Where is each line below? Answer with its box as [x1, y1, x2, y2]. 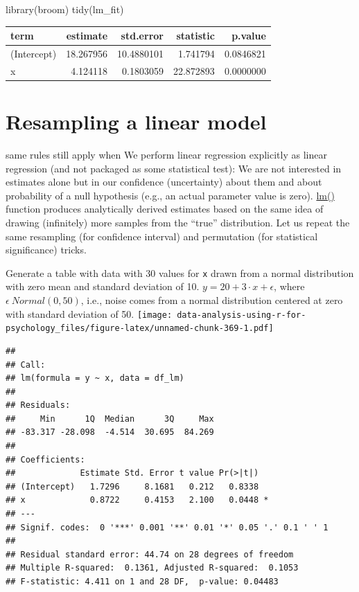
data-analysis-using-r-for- [177, 310, 306, 320]
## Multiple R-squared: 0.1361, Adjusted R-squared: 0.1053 [6, 563, 299, 573]
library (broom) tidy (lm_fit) [6, 2, 124, 16]
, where [274, 279, 305, 294]
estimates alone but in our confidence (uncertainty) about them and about [6, 174, 322, 189]
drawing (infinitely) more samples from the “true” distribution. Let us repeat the [6, 215, 350, 229]
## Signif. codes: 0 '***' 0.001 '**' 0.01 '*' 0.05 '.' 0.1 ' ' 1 [6, 522, 329, 532]
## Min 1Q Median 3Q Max [6, 413, 214, 424]
